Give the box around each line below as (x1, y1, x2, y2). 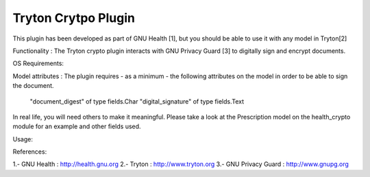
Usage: (12, 134, 34, 143)
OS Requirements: (12, 59, 64, 68)
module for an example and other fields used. (12, 122, 141, 130)
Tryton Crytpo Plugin (12, 10, 135, 25)
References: (12, 147, 47, 156)
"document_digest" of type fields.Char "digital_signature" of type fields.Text (29, 97, 245, 106)
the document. (12, 82, 54, 90)
